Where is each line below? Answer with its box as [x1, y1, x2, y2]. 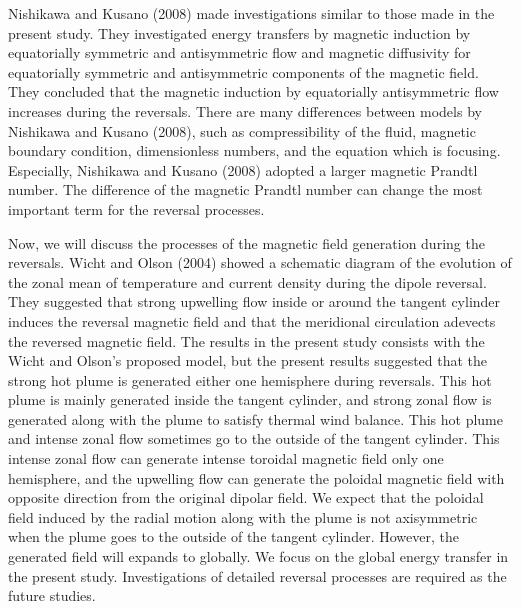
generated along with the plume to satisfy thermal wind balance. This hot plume [8, 408, 503, 429]
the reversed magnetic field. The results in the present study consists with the [8, 330, 485, 351]
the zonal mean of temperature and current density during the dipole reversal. [8, 271, 487, 292]
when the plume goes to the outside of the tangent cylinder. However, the [8, 526, 459, 547]
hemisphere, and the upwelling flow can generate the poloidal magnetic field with [8, 467, 505, 488]
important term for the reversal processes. [8, 198, 265, 219]
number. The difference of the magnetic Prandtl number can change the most [8, 179, 483, 200]
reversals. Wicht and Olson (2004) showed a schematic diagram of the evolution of [8, 252, 512, 273]
